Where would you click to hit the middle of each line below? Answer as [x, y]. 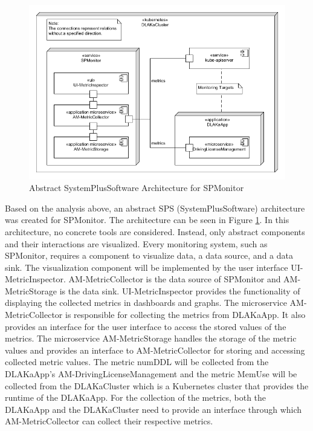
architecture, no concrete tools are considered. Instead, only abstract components [155, 231]
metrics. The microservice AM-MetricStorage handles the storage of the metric [151, 338]
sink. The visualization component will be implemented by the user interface [147, 267]
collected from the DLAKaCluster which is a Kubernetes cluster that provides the [157, 385]
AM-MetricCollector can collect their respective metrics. [109, 421]
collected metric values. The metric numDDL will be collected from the [137, 362]
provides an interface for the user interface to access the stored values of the [146, 326]
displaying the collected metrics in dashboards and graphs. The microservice [146, 303]
